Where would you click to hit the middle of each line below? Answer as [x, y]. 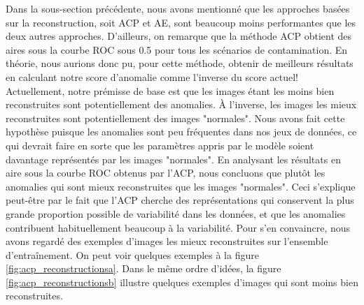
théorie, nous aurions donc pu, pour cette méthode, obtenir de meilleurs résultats [180, 63]
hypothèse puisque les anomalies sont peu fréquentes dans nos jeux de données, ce [181, 132]
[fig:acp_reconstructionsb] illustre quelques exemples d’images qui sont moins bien [182, 282]
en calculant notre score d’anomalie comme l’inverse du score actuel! [152, 76]
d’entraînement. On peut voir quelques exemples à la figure [132, 254]
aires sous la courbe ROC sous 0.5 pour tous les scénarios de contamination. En [177, 49]
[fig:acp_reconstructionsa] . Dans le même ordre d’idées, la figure [143, 268]
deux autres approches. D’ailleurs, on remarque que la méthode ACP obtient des [179, 36]
